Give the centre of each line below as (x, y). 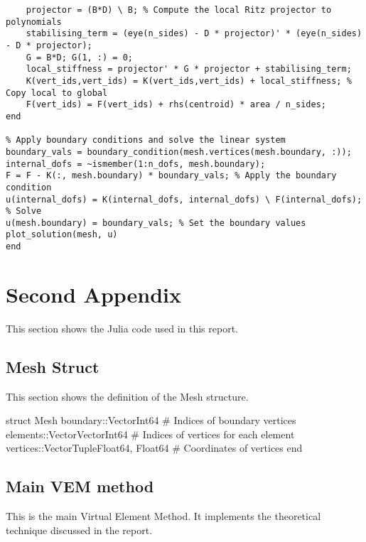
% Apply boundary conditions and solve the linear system (146, 140)
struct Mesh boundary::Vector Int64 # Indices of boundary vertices (151, 420)
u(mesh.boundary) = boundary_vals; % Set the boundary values (156, 223)
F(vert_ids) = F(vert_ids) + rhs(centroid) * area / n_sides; (176, 105)
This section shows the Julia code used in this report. (122, 328)
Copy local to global (57, 93)
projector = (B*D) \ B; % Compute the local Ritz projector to (179, 10)
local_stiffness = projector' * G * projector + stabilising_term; (189, 69)
